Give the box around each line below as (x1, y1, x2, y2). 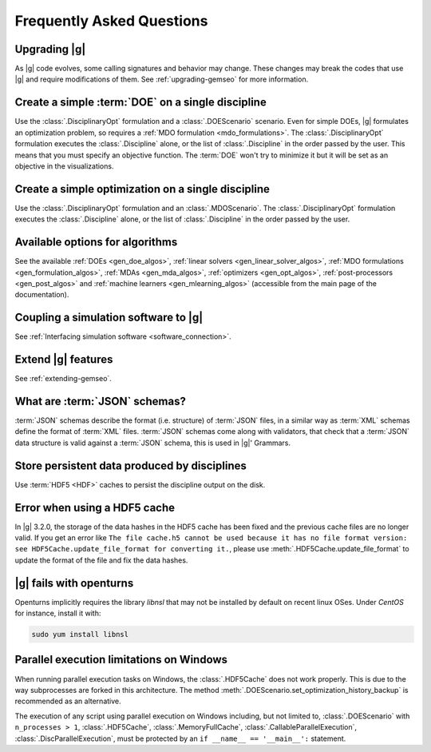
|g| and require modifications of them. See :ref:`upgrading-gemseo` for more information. (14, 74, 309, 84)
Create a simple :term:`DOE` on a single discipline (14, 96, 267, 109)
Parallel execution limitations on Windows (14, 653, 227, 666)
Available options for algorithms (14, 236, 178, 249)
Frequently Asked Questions (14, 12, 208, 30)
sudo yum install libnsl (31, 630, 129, 639)
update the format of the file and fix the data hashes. (14, 555, 188, 565)
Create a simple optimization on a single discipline (14, 182, 271, 196)
